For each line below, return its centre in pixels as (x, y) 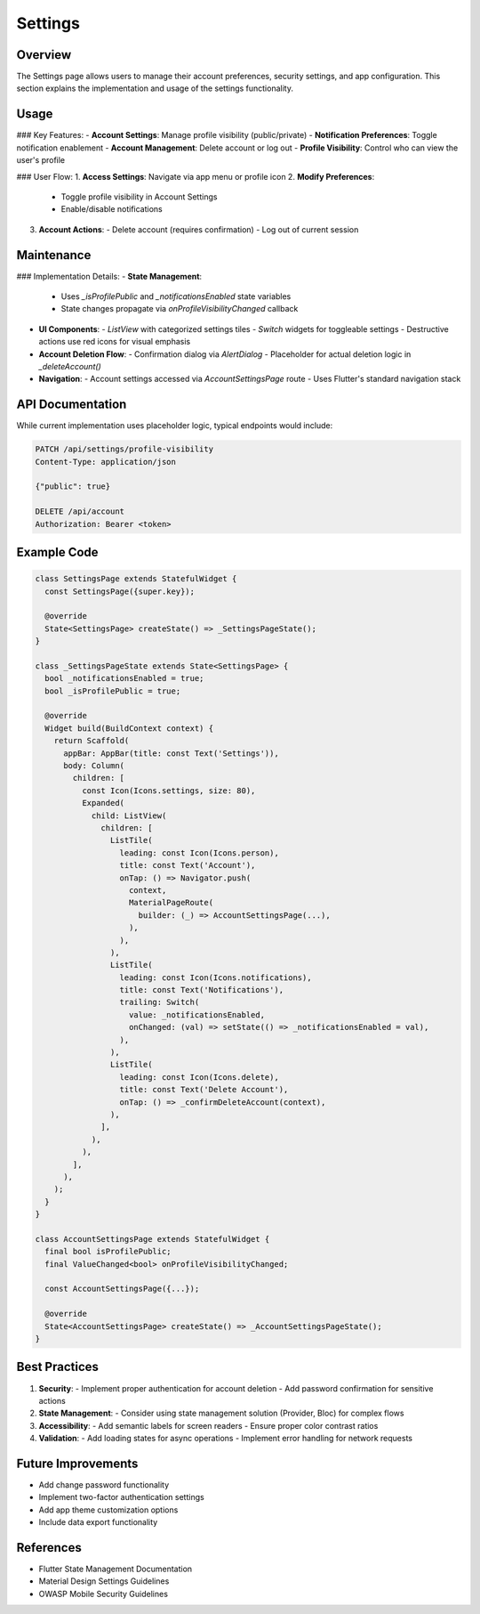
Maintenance (54, 255)
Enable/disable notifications (112, 209)
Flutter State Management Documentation (116, 1569)
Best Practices (58, 1367)
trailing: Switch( (160, 1002)
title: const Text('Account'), (188, 865)
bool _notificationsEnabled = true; (124, 678)
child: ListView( (129, 815)
